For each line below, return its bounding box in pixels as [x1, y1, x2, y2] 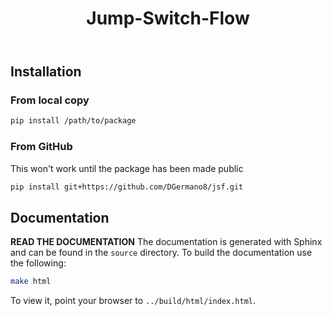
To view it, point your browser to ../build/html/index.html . [10, 295, 257, 307]
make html [10, 277, 52, 287]
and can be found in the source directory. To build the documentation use [10, 247, 313, 259]
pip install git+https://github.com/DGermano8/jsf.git [10, 182, 244, 192]
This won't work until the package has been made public [10, 162, 244, 174]
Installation [10, 63, 82, 81]
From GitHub [10, 140, 73, 154]
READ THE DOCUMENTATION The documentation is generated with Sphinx [10, 236, 323, 248]
